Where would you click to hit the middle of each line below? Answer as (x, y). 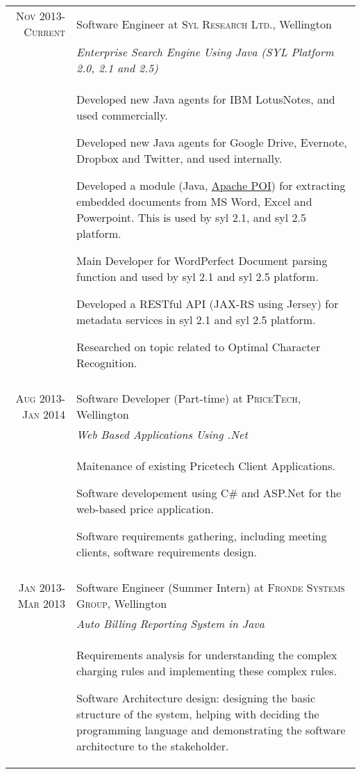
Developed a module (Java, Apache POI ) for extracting (211, 185)
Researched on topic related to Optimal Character (199, 347)
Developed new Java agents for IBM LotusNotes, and (206, 99)
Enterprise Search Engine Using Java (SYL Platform (205, 52)
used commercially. (122, 115)
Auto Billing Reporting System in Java (170, 623)
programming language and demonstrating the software (211, 730)
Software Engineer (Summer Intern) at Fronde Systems (211, 587)
